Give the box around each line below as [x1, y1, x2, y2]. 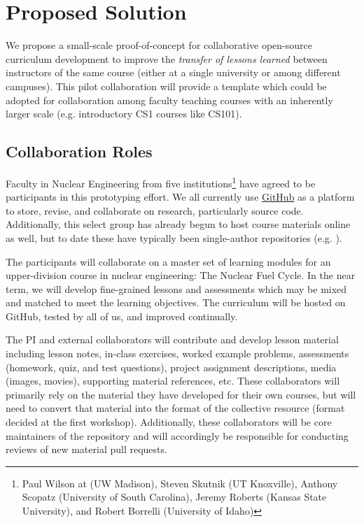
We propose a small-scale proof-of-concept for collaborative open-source [6, 38, 312, 52]
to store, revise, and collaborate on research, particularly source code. [6, 203, 304, 217]
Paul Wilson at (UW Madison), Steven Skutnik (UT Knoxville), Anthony [22, 475, 338, 490]
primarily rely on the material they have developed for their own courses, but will [6, 387, 356, 401]
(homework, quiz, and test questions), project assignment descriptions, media [6, 359, 337, 374]
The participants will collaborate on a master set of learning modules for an [6, 254, 331, 268]
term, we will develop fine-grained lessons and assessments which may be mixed [6, 281, 347, 296]
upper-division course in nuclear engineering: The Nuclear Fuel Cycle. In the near [6, 268, 356, 282]
